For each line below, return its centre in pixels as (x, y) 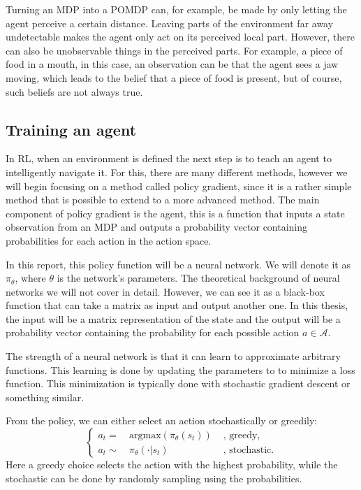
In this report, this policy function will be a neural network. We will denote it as (178, 264)
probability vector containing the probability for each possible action (153, 332)
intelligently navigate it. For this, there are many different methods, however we (177, 172)
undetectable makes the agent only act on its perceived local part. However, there (180, 37)
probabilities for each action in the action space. (109, 240)
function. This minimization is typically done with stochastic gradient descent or (178, 383)
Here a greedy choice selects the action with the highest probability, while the (172, 464)
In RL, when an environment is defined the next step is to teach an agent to (169, 158)
